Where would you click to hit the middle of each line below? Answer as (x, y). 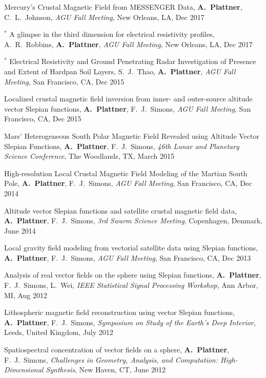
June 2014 (20, 230)
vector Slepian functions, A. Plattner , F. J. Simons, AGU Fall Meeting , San (128, 108)
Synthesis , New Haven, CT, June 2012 (106, 370)
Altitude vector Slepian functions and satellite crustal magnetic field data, (120, 210)
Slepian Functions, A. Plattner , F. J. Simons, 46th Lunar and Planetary (122, 146)
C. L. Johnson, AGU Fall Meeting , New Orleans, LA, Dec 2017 (104, 17)
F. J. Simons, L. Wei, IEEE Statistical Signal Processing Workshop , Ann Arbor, (131, 285)
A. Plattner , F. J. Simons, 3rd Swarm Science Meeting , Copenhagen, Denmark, (133, 220)
